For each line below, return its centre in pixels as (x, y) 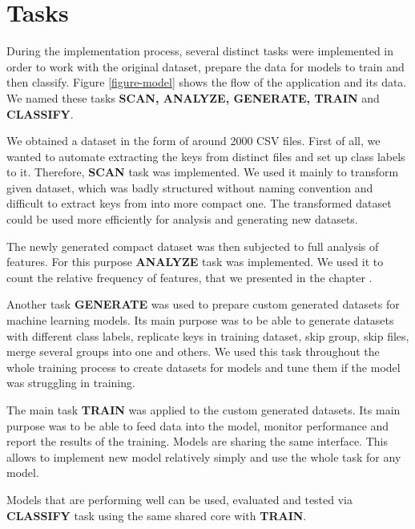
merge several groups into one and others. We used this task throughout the (193, 351)
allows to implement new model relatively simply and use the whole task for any (204, 456)
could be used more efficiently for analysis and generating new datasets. (182, 219)
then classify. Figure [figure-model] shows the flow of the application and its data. (207, 82)
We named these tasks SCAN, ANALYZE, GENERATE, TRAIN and (193, 97)
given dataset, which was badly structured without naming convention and (190, 187)
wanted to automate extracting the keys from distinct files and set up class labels (206, 156)
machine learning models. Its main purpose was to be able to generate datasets (200, 320)
